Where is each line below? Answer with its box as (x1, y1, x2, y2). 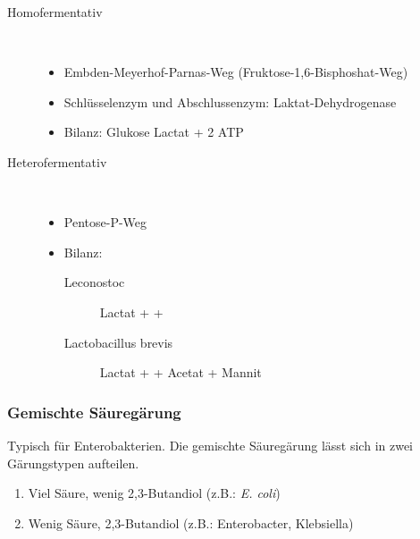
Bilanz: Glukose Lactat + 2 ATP (63, 122, 244, 141)
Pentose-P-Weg (63, 213, 147, 232)
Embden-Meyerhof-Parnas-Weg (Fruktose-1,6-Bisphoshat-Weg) (63, 63, 408, 81)
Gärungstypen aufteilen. (7, 453, 139, 472)
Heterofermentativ (7, 152, 107, 171)
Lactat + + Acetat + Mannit (99, 363, 262, 382)
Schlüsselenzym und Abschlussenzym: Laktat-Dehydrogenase (63, 92, 397, 111)
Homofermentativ (7, 3, 103, 21)
